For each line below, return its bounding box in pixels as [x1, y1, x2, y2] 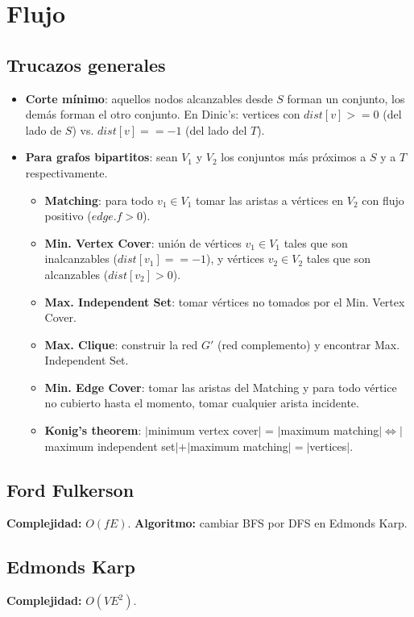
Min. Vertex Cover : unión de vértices [44, 234, 242, 251]
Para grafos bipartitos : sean [25, 148, 178, 165]
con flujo [362, 191, 404, 208]
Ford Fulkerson [6, 477, 135, 502]
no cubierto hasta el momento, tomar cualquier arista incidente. [44, 394, 359, 411]
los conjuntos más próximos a [221, 148, 366, 165]
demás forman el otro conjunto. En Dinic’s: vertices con [25, 106, 300, 123]
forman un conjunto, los [287, 90, 405, 106]
